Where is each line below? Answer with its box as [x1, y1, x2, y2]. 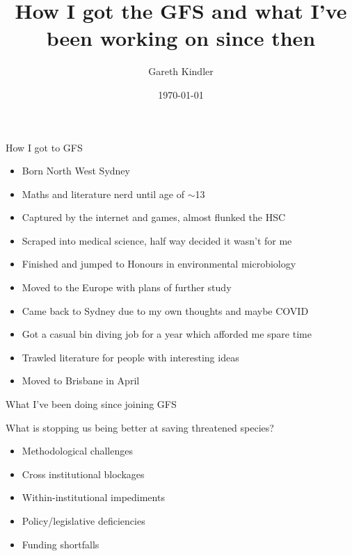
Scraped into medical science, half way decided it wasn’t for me [22, 233, 292, 247]
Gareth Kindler [148, 64, 214, 79]
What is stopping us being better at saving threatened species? [6, 420, 274, 434]
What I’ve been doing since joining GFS [6, 397, 177, 411]
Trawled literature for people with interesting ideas [22, 350, 239, 364]
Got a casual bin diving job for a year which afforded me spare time [22, 327, 312, 341]
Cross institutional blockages [22, 466, 145, 481]
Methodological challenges [22, 443, 133, 458]
